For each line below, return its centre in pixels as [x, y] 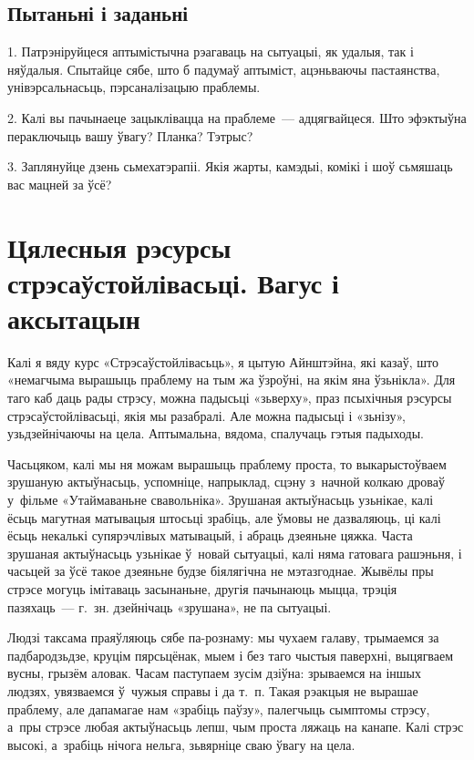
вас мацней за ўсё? [60, 184]
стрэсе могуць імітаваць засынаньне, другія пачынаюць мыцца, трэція [202, 588]
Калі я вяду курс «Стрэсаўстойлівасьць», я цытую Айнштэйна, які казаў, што [223, 361]
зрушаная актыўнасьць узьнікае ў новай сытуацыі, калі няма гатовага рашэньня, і [235, 553]
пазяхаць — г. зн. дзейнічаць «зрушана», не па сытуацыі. [170, 606]
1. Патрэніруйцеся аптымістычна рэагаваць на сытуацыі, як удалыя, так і [211, 51]
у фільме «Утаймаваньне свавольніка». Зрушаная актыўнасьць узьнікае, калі [221, 500]
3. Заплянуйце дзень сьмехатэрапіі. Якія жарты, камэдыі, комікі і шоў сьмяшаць [230, 166]
